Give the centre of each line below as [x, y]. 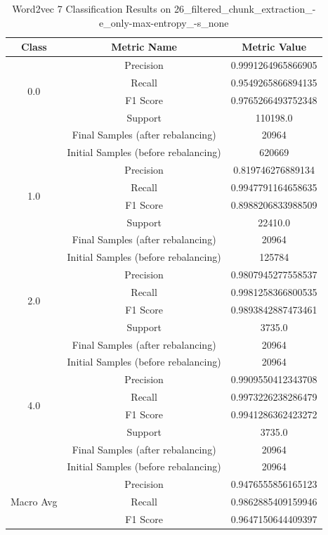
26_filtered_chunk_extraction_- [245, 8]
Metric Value [274, 47]
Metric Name [144, 47]
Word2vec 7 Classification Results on [92, 8]
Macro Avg [34, 502]
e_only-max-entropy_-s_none [164, 22]
